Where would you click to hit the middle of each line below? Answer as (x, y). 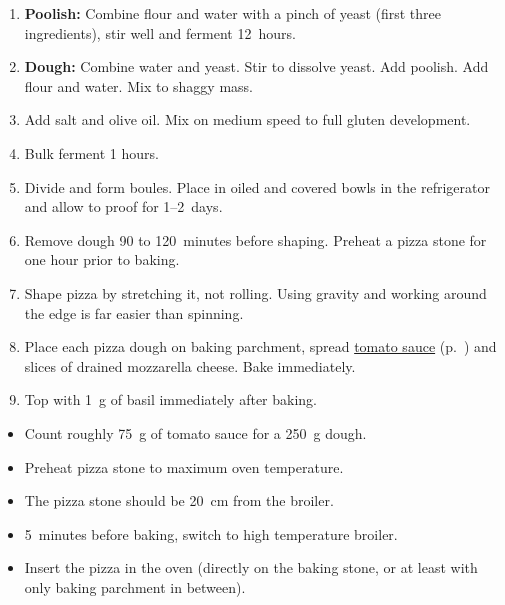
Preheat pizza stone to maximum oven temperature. (184, 466)
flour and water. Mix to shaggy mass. (138, 85)
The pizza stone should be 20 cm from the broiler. (179, 500)
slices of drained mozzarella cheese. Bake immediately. (190, 365)
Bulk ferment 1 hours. (91, 152)
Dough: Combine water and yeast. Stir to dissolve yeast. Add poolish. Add (256, 66)
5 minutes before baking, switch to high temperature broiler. (211, 533)
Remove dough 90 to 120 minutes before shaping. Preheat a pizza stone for (255, 239)
